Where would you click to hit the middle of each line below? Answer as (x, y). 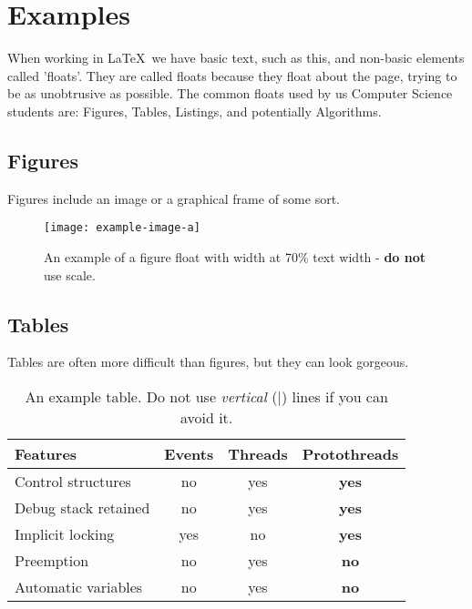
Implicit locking (65, 533)
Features (46, 453)
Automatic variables (79, 586)
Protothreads (350, 453)
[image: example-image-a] (122, 228)
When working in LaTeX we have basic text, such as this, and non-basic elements (236, 58)
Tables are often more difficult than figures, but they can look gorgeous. (208, 362)
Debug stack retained (82, 507)
